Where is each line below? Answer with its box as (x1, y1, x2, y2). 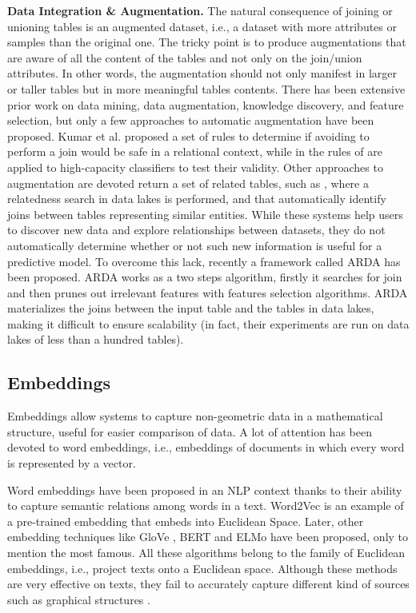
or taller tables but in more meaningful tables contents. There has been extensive (7, 80, 406, 97)
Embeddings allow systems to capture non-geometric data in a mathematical (7, 408, 383, 424)
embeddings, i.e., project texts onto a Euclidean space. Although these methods (7, 559, 398, 576)
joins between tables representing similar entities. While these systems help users (7, 205, 403, 222)
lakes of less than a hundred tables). (7, 331, 184, 348)
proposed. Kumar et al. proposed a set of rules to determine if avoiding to (7, 127, 370, 144)
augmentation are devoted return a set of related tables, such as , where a (7, 174, 369, 191)
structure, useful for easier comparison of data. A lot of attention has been (7, 423, 372, 440)
